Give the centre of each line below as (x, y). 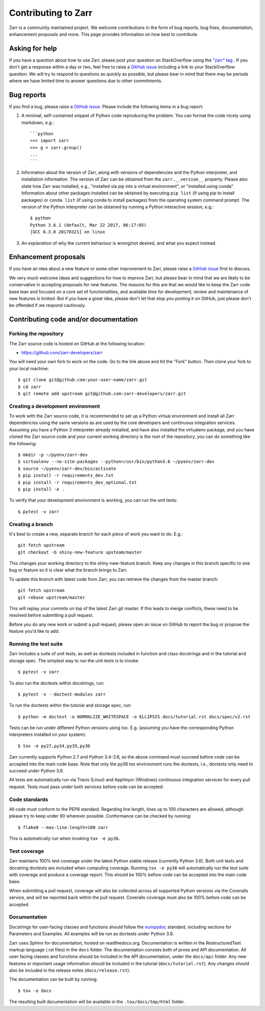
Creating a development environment (54, 406)
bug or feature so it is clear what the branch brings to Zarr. (68, 570)
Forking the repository (36, 334)
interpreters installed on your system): (48, 735)
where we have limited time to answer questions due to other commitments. (86, 81)
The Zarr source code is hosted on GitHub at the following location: (77, 343)
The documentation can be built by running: (53, 980)
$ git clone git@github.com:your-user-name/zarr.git (82, 380)
